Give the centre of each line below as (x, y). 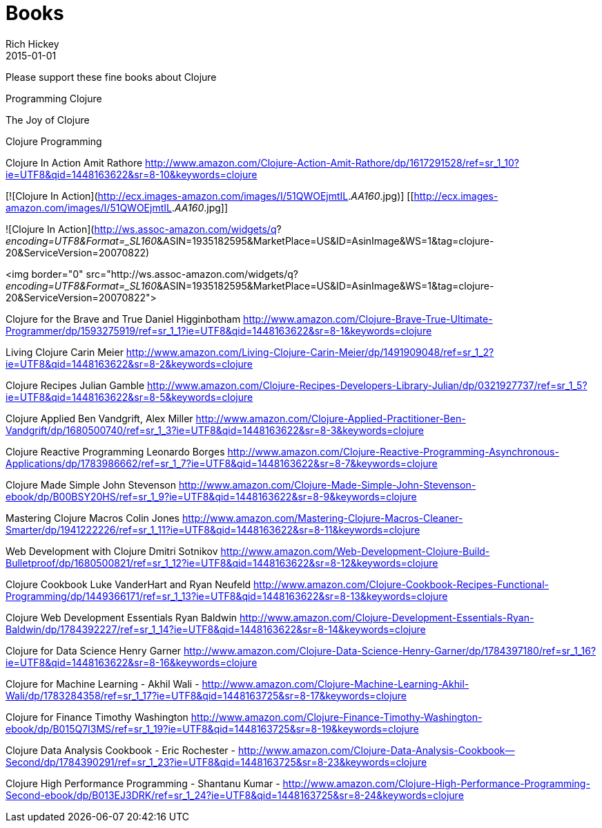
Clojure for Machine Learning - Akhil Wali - (103, 684)
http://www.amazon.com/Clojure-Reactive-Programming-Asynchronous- (393, 451)
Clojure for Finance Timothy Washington (97, 717)
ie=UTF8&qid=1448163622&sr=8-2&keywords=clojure (129, 364)
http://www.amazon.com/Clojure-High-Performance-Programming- (436, 783)
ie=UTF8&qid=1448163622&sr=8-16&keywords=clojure (132, 662)
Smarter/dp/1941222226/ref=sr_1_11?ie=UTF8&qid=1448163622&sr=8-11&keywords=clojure (213, 529)
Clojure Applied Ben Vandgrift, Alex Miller (99, 418)
